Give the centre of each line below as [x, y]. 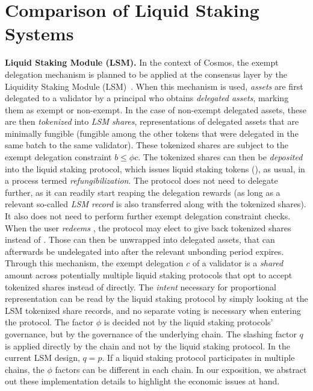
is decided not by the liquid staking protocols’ [188, 322]
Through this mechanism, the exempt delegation [94, 263]
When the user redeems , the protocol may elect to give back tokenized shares [148, 227]
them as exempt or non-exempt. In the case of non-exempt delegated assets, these [156, 109]
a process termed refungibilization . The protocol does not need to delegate [141, 180]
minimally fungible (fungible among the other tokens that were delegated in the [152, 133]
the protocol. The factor [49, 322]
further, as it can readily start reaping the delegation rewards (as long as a [143, 192]
